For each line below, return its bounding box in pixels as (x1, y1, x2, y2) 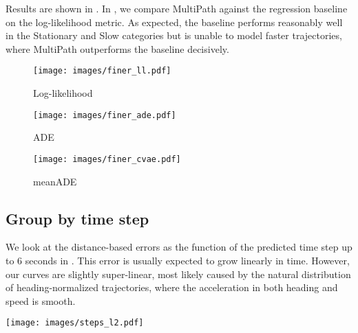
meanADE (33, 174, 77, 188)
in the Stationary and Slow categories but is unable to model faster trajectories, (6, 28, 342, 43)
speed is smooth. (6, 293, 76, 308)
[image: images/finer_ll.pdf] (33, 66, 171, 76)
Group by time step (6, 207, 149, 229)
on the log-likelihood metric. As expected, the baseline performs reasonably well (6, 14, 343, 29)
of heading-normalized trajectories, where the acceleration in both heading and (6, 280, 338, 295)
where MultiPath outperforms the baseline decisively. (6, 41, 229, 56)
